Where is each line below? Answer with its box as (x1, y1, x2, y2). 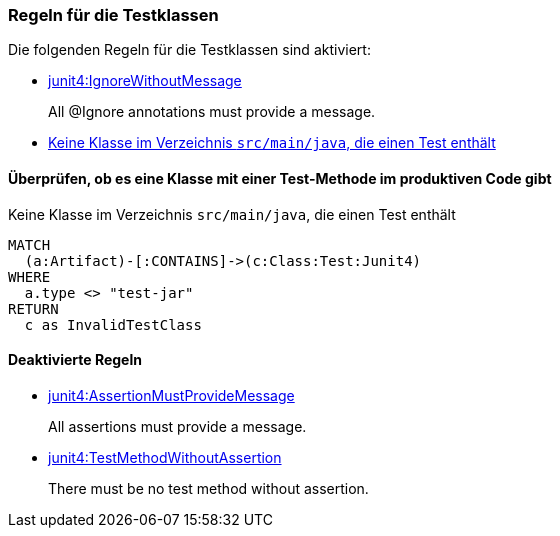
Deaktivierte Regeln (8, 351, 142, 369)
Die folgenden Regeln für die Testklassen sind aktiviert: (8, 41, 371, 59)
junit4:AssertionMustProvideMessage (48, 386, 295, 404)
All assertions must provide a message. (48, 417, 307, 435)
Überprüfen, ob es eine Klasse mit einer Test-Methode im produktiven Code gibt (8, 169, 552, 187)
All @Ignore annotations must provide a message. (48, 103, 376, 121)
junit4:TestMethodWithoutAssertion (48, 448, 282, 466)
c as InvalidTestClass (24, 316, 202, 333)
